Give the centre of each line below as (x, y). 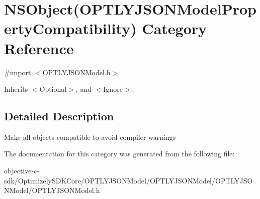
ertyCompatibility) (70, 28)
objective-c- (22, 171)
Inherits (16, 89)
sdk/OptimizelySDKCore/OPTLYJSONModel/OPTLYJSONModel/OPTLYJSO (128, 180)
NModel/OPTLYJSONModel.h (52, 190)
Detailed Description (59, 116)
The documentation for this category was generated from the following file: (119, 154)
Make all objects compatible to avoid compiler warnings (90, 137)
